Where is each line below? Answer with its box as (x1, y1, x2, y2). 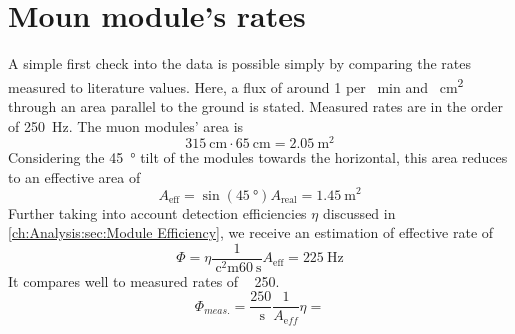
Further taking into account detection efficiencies (8, 202, 307, 223)
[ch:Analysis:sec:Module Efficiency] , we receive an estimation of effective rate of (8, 222, 494, 243)
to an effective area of (8, 166, 141, 187)
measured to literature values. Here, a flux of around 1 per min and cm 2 (8, 73, 464, 97)
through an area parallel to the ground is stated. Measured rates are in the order (8, 95, 503, 116)
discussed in (322, 202, 396, 223)
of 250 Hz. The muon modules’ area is (8, 115, 244, 136)
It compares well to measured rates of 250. (8, 270, 280, 291)
